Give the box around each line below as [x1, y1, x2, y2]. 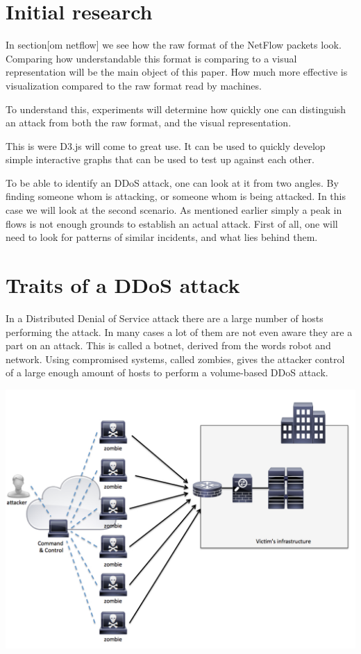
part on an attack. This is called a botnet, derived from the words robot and [6, 338, 331, 353]
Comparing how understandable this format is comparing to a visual [6, 51, 297, 65]
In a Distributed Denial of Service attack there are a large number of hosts [6, 310, 324, 325]
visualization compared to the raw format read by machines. [6, 78, 262, 92]
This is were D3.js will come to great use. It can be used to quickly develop [6, 138, 326, 153]
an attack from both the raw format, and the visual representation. [6, 115, 292, 130]
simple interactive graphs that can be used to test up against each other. [6, 152, 314, 167]
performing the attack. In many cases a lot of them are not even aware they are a [6, 324, 353, 339]
